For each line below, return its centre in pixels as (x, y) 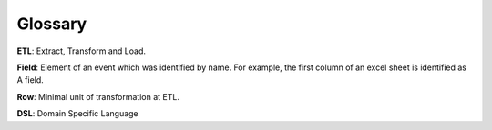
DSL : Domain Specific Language (77, 114)
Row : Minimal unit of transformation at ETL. (98, 96)
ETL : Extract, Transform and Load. (81, 51)
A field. (31, 80)
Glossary (52, 24)
